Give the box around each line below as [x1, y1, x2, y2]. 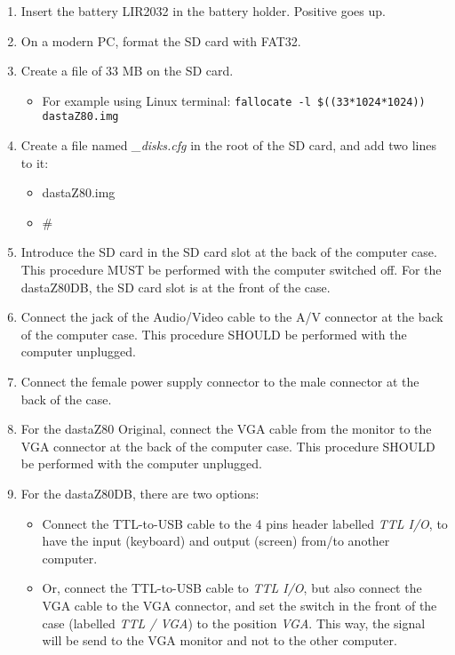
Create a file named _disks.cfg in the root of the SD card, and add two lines [20, 136, 437, 155]
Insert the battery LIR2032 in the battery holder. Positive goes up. [20, 2, 386, 20]
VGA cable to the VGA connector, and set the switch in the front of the [42, 595, 437, 614]
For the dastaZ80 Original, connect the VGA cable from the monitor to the [20, 419, 432, 438]
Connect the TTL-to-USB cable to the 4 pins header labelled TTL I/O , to [42, 514, 448, 532]
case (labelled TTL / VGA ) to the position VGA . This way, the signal [42, 613, 426, 632]
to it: [20, 153, 49, 172]
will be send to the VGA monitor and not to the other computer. [42, 631, 397, 650]
